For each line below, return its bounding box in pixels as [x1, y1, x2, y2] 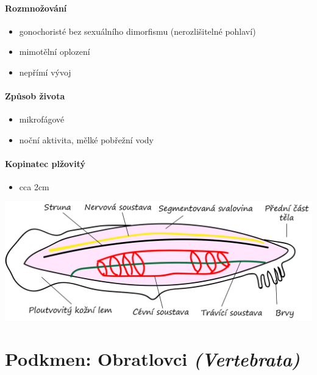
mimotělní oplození [19, 45, 90, 58]
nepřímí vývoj [19, 65, 71, 78]
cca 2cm [19, 180, 49, 193]
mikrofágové [19, 113, 65, 126]
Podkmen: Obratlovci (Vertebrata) [5, 346, 300, 371]
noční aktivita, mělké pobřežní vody [19, 133, 154, 146]
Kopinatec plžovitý [5, 157, 85, 170]
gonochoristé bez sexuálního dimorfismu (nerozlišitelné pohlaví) [19, 24, 256, 37]
